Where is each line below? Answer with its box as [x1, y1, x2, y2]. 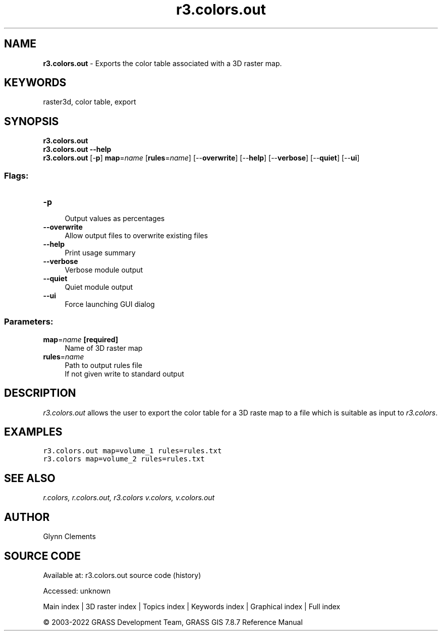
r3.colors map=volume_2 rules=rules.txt [43, 455, 205, 463]
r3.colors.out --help [43, 145, 112, 154]
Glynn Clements [43, 532, 96, 541]
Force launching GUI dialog [65, 300, 155, 309]
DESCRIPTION [4, 387, 76, 400]
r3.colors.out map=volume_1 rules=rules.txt [43, 447, 222, 455]
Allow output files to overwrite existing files [65, 231, 208, 240]
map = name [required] [43, 335, 119, 344]
